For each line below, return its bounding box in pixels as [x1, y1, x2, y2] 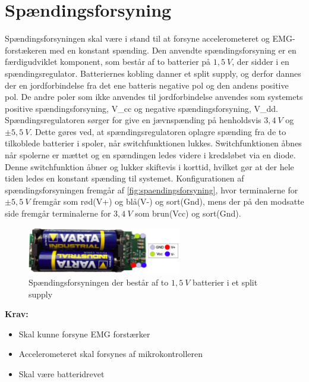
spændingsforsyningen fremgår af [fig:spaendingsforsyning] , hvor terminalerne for [5, 183, 298, 196]
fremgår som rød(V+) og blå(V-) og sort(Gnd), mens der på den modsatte [33, 195, 304, 208]
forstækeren [5, 43, 47, 56]
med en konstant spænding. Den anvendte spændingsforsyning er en [49, 43, 297, 56]
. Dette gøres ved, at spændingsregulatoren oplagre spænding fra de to [30, 125, 286, 137]
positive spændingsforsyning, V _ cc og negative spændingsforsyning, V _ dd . [5, 102, 278, 114]
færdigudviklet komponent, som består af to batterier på [5, 55, 211, 68]
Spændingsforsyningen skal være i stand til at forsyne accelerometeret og [5, 32, 270, 45]
